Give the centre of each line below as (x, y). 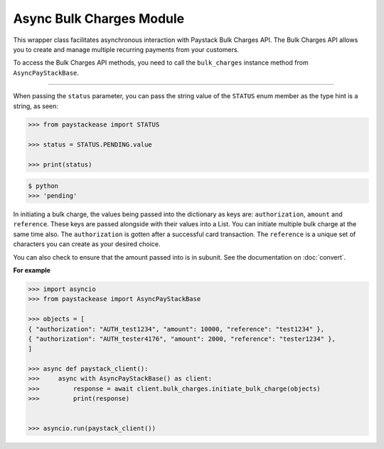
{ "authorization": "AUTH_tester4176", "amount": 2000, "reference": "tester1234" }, (182, 339)
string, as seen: (36, 106)
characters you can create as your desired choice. (87, 244)
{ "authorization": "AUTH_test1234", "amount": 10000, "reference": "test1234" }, (176, 329)
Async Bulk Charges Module (99, 19)
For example (32, 270)
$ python (43, 186)
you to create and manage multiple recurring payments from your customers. (126, 49)
